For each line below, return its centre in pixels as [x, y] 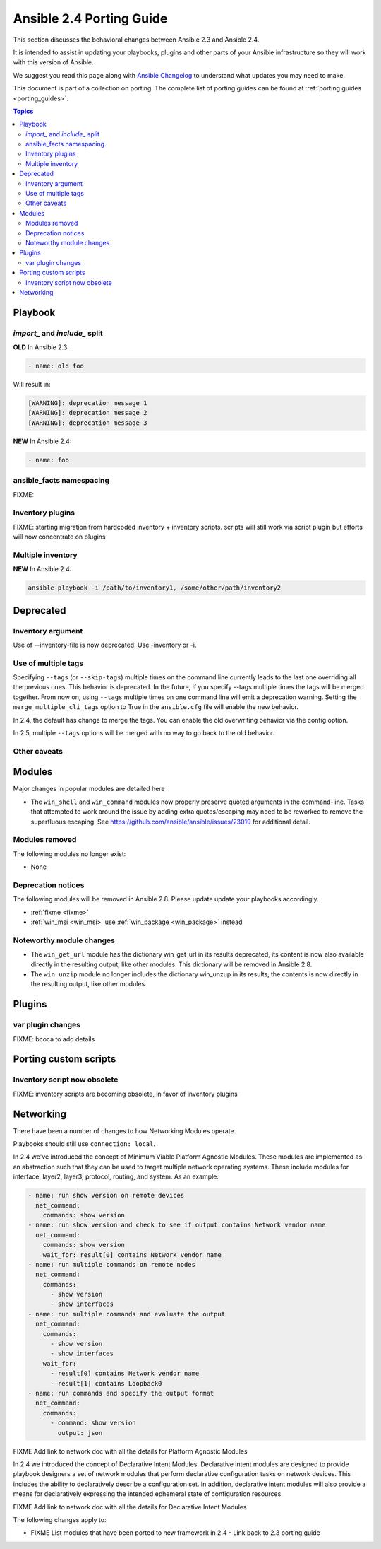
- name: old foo [56, 366]
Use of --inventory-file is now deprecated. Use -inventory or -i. [105, 645]
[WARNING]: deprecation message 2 [87, 413]
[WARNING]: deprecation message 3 [87, 423]
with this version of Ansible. [54, 62]
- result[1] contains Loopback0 [106, 1383]
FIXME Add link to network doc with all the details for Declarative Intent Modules [130, 1507]
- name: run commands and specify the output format [121, 1393]
